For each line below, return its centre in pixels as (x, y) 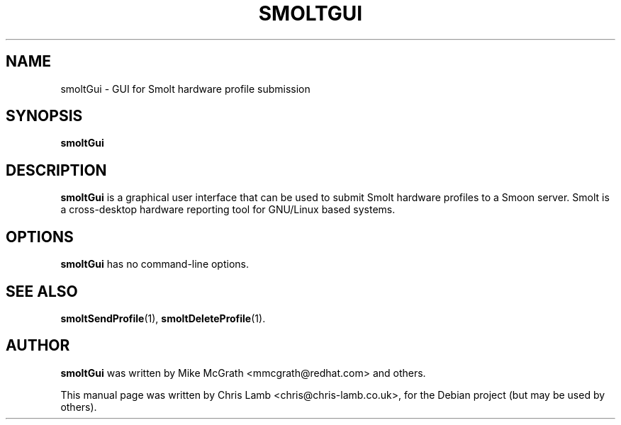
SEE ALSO (42, 291)
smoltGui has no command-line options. (155, 264)
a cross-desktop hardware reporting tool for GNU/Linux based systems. (228, 210)
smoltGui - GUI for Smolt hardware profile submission (185, 89)
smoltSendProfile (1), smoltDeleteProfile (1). (163, 318)
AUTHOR (38, 346)
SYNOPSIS (44, 116)
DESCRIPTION (56, 170)
